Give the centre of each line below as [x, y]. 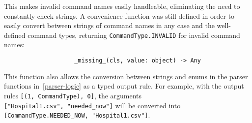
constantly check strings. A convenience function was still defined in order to [119, 15]
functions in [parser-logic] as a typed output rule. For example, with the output [124, 86]
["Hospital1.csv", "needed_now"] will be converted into [92, 105]
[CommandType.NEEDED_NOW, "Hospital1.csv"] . [77, 115]
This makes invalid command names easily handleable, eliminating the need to [122, 6]
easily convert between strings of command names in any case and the [109, 25]
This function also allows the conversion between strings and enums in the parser [126, 76]
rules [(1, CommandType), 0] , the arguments [73, 95]
